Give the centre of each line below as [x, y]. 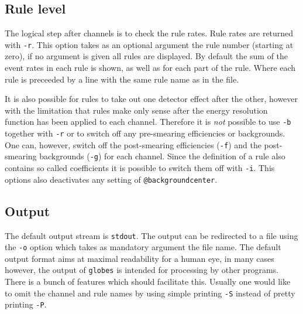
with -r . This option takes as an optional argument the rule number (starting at [149, 44]
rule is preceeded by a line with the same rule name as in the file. [122, 79]
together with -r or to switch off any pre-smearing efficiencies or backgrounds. [145, 133]
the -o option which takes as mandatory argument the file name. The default [143, 247]
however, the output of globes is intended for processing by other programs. [142, 270]
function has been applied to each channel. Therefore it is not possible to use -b [148, 122]
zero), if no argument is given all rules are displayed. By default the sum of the [147, 56]
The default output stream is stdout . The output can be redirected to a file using [151, 235]
